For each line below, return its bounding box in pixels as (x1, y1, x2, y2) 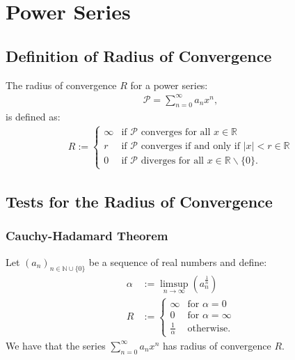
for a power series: (130, 77, 208, 92)
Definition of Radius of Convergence (6, 45, 272, 66)
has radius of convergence (162, 338, 271, 352)
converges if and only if (141, 141, 241, 152)
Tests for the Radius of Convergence (6, 191, 273, 212)
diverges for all (141, 156, 204, 166)
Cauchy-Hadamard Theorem (6, 227, 168, 244)
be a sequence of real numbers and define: (88, 254, 267, 269)
